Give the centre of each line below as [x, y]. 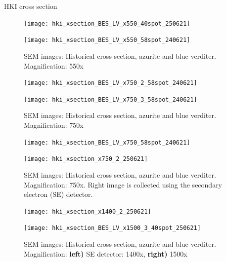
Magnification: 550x [54, 65]
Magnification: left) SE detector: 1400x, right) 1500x [106, 253]
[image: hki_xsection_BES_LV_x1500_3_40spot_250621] [112, 228]
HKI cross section [31, 6]
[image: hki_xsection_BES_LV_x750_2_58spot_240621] [111, 83]
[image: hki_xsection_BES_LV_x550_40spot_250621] [107, 23]
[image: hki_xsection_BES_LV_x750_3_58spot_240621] [111, 99]
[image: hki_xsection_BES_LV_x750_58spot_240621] [107, 142]
